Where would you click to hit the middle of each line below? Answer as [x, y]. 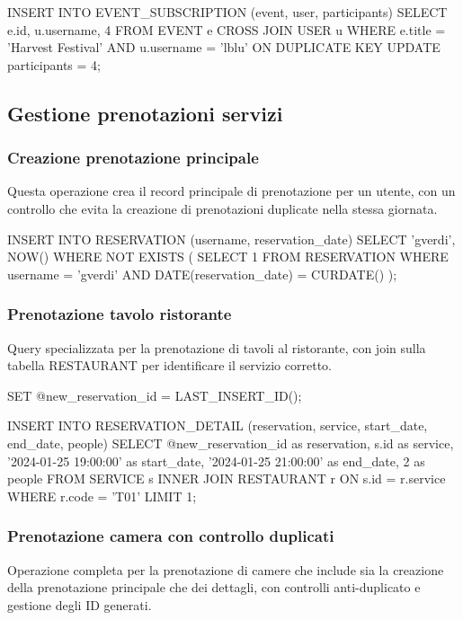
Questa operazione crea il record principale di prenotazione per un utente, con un [231, 191]
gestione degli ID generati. [80, 604]
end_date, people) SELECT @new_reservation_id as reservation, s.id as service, [231, 443]
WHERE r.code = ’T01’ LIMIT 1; [102, 496]
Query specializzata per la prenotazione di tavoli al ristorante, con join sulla [217, 347]
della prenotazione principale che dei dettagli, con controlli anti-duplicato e [214, 587]
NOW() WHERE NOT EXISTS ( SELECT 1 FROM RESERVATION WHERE [228, 257]
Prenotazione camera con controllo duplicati [171, 536]
